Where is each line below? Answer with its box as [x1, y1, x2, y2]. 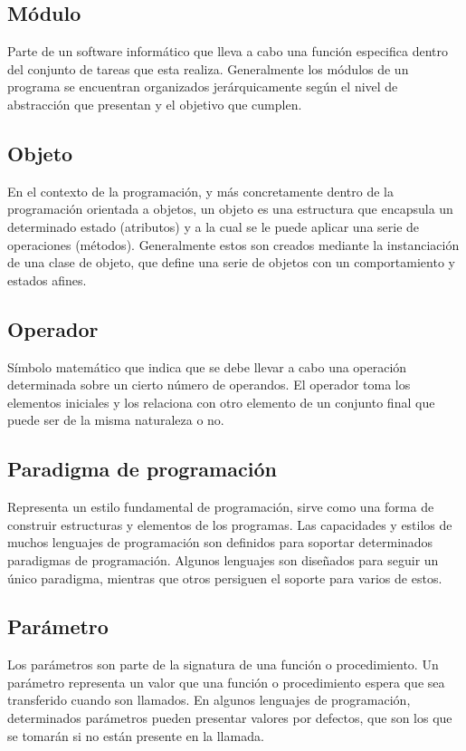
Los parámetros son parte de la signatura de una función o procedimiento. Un [7, 655, 439, 674]
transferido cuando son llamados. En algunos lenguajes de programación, [7, 690, 411, 709]
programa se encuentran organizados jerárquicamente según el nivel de [7, 77, 398, 96]
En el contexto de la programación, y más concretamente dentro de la [7, 181, 394, 200]
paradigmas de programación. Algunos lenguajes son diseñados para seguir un [7, 550, 439, 569]
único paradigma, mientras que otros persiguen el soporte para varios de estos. [7, 568, 442, 587]
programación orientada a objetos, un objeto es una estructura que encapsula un [7, 199, 453, 218]
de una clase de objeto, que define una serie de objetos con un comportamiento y [7, 253, 455, 272]
